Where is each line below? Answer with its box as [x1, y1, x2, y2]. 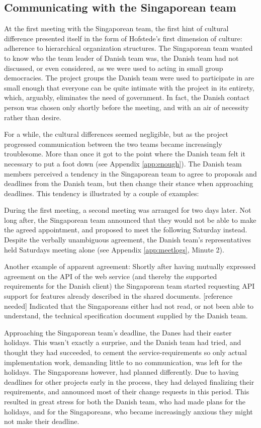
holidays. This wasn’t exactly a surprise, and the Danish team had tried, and [4, 337, 241, 348]
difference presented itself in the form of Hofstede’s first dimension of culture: [4, 33, 242, 43]
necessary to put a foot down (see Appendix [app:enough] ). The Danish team [4, 158, 242, 168]
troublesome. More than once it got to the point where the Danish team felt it [4, 148, 245, 159]
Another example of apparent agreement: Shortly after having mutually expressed [4, 261, 256, 272]
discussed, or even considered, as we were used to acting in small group [4, 62, 223, 73]
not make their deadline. [4, 416, 79, 426]
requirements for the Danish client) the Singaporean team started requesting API [4, 281, 255, 291]
